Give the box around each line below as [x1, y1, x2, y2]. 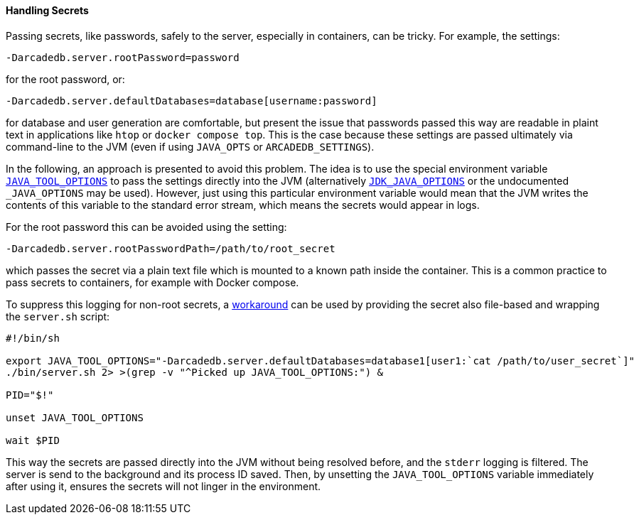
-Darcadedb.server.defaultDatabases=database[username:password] [6, 94, 377, 107]
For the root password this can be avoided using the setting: [6, 220, 287, 233]
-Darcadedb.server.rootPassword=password [6, 51, 240, 63]
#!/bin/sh [6, 332, 60, 344]
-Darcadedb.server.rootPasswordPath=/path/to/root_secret [6, 242, 335, 254]
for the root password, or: [6, 72, 125, 85]
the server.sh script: [6, 310, 110, 323]
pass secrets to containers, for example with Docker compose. [6, 276, 299, 288]
